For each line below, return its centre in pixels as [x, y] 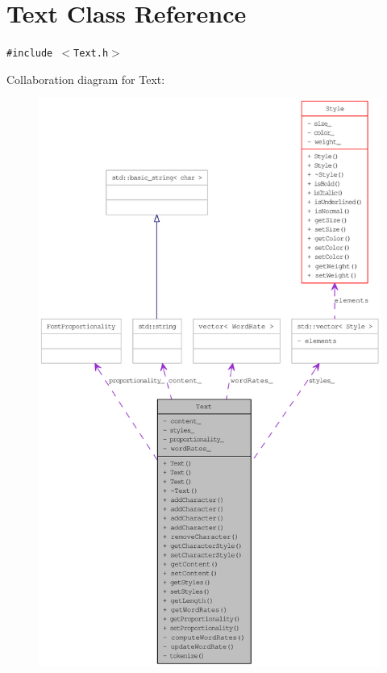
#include [30, 54]
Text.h [91, 54]
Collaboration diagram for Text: [86, 79]
